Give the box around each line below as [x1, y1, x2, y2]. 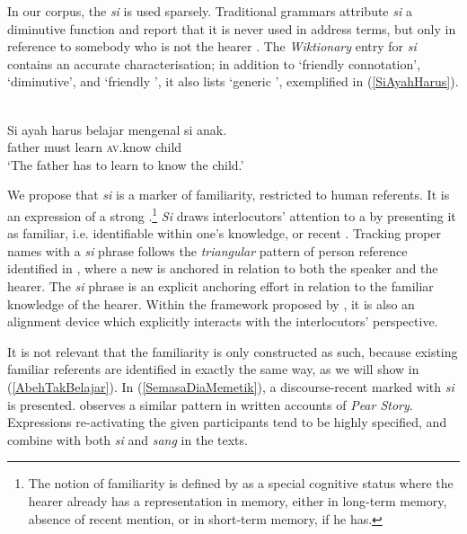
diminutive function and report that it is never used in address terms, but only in [7, 19, 456, 38]
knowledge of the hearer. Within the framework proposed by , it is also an [7, 294, 415, 313]
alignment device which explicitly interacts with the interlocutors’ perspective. [7, 312, 438, 331]
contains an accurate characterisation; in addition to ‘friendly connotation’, [7, 54, 421, 73]
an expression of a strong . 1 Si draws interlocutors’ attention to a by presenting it [7, 203, 456, 225]
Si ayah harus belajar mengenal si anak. [7, 120, 227, 138]
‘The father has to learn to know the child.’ [7, 155, 244, 174]
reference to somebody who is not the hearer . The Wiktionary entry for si [7, 37, 417, 56]
